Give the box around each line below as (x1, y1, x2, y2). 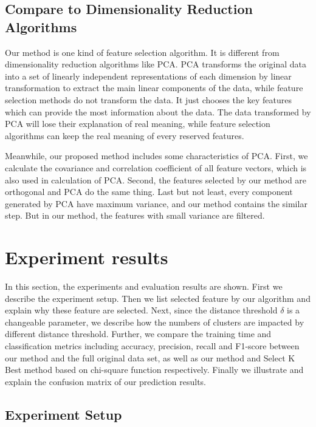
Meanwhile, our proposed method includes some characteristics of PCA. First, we (5, 149, 308, 162)
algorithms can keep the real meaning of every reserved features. (5, 129, 244, 142)
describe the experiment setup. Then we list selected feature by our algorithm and (5, 292, 311, 304)
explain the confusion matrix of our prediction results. (5, 375, 206, 388)
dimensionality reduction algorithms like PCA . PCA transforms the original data (5, 58, 306, 70)
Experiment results (5, 245, 168, 270)
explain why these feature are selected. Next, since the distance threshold (5, 304, 278, 316)
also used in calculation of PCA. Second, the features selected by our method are (5, 173, 307, 186)
